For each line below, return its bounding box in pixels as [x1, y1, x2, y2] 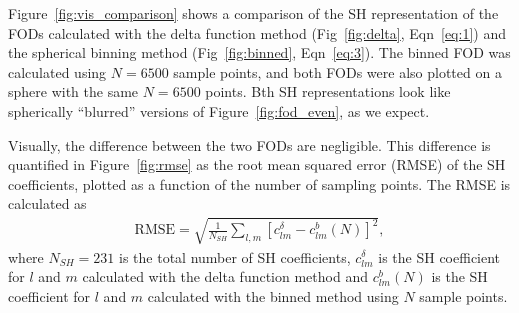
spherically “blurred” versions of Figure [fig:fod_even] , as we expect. [8, 100, 430, 121]
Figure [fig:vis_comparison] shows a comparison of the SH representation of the [8, 3, 499, 23]
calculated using [8, 61, 107, 82]
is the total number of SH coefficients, [119, 246, 351, 267]
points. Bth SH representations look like [205, 81, 451, 102]
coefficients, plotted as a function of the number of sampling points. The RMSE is [8, 173, 511, 194]
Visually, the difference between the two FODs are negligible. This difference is [8, 134, 491, 155]
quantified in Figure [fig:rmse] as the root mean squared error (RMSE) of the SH [8, 154, 506, 175]
